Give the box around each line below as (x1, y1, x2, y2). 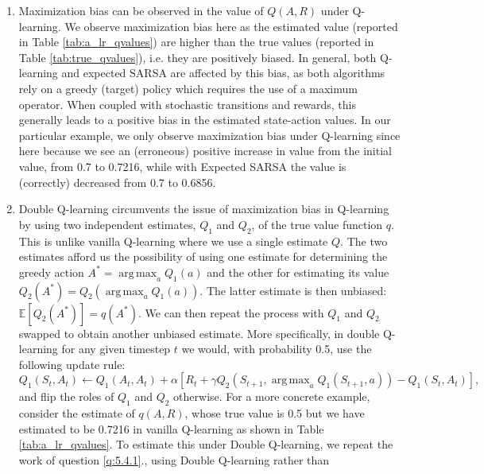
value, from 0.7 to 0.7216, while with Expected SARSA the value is (18, 157, 347, 174)
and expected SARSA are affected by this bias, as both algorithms (61, 64, 385, 81)
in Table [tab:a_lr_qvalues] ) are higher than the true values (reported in (18, 33, 374, 50)
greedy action (18, 263, 84, 280)
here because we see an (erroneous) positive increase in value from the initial (18, 142, 392, 159)
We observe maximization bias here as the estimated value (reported (64, 17, 398, 34)
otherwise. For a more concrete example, (173, 388, 370, 405)
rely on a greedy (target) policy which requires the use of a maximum (18, 80, 358, 96)
